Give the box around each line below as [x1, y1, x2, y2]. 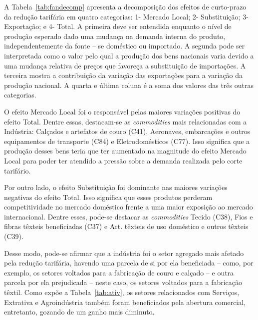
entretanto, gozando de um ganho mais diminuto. [4, 306, 155, 317]
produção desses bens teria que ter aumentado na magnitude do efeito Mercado [4, 145, 247, 156]
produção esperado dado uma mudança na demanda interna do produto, [4, 30, 226, 41]
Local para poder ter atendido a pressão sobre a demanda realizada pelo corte [4, 155, 243, 165]
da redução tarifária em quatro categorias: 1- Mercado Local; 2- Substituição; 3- [4, 11, 249, 21]
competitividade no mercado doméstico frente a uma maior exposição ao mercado [4, 201, 253, 212]
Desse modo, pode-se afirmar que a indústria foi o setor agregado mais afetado [4, 247, 244, 258]
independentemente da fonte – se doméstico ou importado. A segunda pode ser [4, 40, 245, 51]
